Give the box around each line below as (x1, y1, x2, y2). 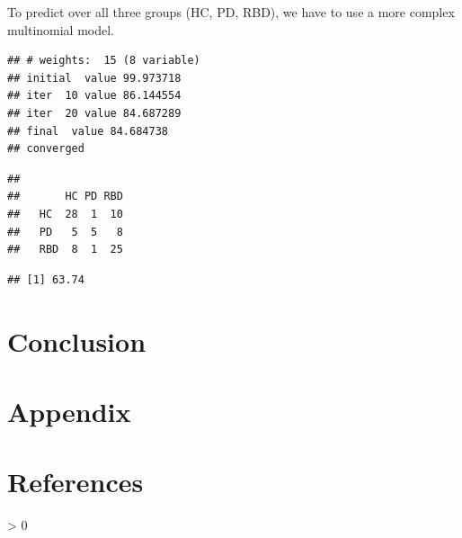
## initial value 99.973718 (7, 71, 182, 85)
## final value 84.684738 (7, 124, 168, 138)
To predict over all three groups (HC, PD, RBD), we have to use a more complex (7, 3, 455, 21)
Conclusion (7, 322, 147, 359)
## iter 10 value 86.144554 (7, 89, 182, 103)
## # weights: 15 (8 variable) (7, 54, 200, 67)
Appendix (7, 392, 131, 429)
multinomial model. (7, 20, 115, 39)
